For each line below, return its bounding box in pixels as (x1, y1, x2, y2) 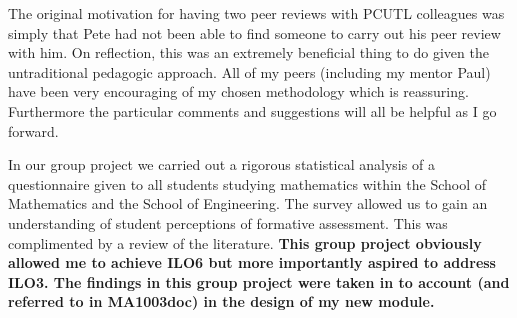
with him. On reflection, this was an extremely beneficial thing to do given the (8, 42, 489, 63)
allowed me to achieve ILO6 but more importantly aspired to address (8, 252, 496, 273)
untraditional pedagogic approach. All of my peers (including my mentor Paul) (8, 61, 491, 82)
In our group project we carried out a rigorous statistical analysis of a (8, 154, 435, 175)
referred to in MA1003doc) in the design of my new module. (8, 291, 435, 312)
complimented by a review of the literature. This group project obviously (8, 232, 482, 253)
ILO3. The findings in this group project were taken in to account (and (8, 271, 510, 292)
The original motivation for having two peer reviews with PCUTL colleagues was (8, 3, 505, 23)
